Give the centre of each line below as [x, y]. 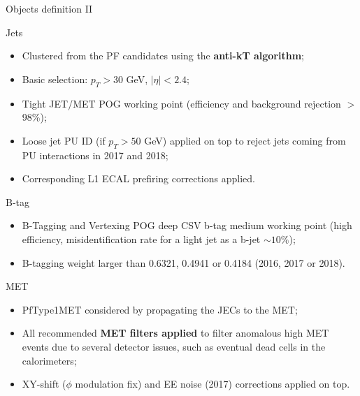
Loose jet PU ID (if [64, 140]
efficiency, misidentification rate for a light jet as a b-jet [141, 239]
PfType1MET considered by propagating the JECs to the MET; [160, 309]
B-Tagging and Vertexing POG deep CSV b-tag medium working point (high [187, 225]
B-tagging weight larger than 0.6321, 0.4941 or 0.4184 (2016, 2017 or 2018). [183, 262]
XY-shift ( [44, 384]
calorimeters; [49, 360]
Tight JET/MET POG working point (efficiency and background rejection [181, 103]
